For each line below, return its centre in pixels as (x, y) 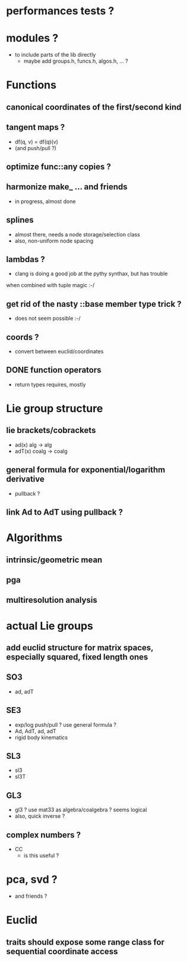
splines (20, 220)
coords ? (23, 337)
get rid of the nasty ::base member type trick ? (94, 304)
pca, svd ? (32, 880)
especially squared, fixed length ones (77, 657)
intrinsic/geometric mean (54, 560)
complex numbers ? (44, 835)
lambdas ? (26, 259)
